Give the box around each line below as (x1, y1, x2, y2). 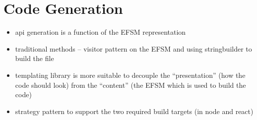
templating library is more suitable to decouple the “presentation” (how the (15, 69, 246, 80)
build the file (15, 53, 54, 63)
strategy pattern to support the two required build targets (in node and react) (15, 106, 254, 116)
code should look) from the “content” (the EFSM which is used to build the (15, 79, 246, 90)
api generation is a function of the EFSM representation (15, 27, 186, 37)
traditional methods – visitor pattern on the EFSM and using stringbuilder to (15, 43, 252, 54)
